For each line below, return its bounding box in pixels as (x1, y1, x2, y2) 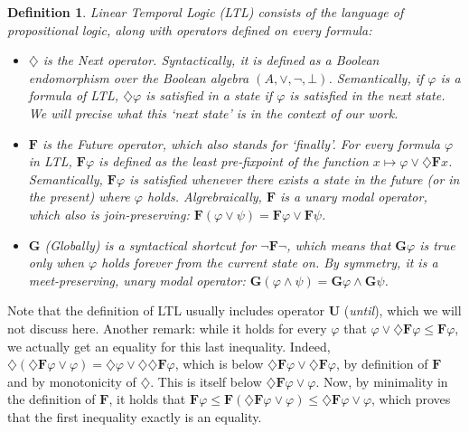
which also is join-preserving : (28, 204, 190, 223)
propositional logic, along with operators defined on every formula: (7, 20, 372, 39)
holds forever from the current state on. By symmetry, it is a (101, 253, 438, 272)
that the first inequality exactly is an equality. (7, 407, 262, 426)
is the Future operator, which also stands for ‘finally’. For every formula (42, 134, 441, 153)
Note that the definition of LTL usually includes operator (7, 301, 325, 320)
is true (419, 235, 455, 254)
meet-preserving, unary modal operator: (28, 270, 246, 289)
